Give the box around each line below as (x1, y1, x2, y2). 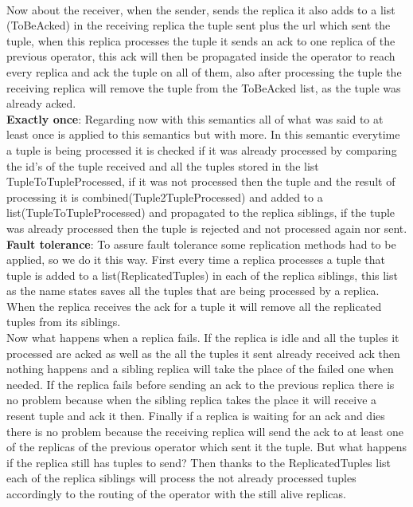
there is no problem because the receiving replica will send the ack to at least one (6, 422, 403, 439)
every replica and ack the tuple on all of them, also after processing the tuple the (6, 63, 402, 80)
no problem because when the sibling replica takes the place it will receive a (6, 391, 377, 408)
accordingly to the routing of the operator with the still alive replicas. (6, 485, 346, 501)
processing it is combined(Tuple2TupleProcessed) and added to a (6, 188, 323, 205)
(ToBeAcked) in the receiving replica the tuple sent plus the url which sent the (6, 17, 391, 33)
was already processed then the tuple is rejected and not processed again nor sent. (6, 219, 407, 236)
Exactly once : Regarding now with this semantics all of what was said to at (6, 110, 384, 127)
